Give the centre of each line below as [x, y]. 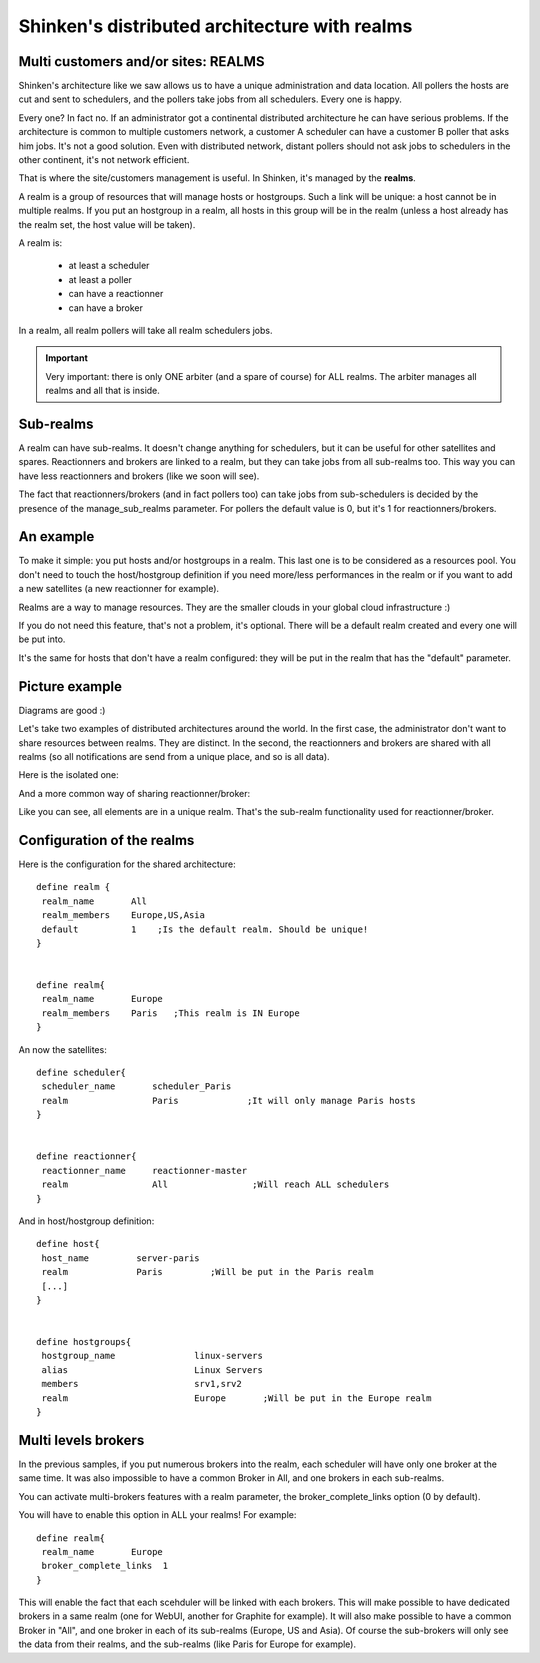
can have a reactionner [116, 294]
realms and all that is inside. [102, 391]
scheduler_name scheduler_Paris [136, 1086]
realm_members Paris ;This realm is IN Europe [170, 1013]
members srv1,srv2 [141, 1384]
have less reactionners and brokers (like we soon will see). [139, 476]
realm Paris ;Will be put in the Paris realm [207, 1272]
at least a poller [100, 279]
